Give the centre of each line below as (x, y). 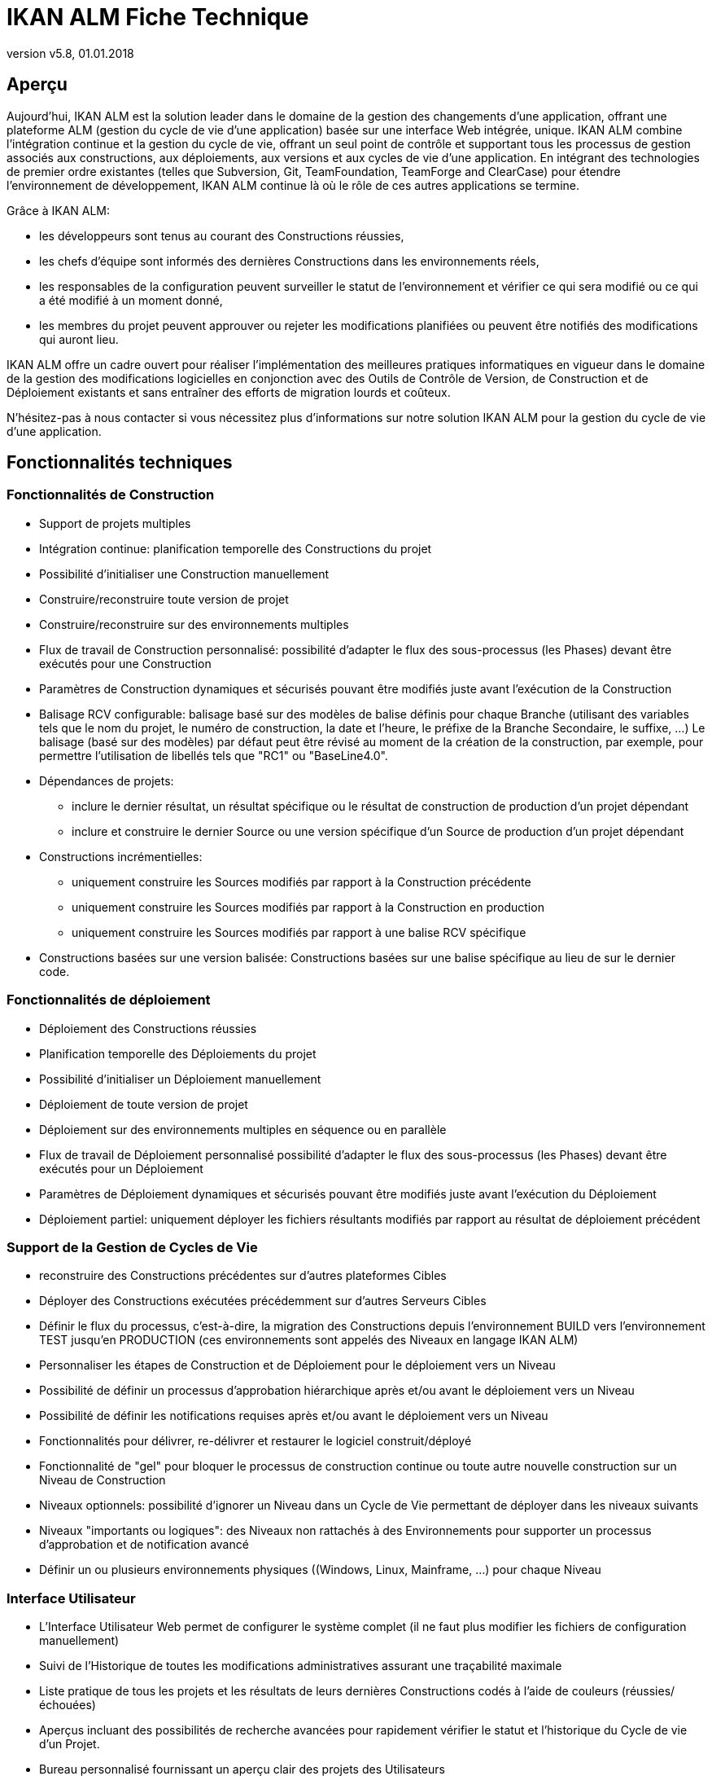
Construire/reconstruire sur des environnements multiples (194, 624)
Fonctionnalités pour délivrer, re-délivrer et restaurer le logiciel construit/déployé (256, 1441)
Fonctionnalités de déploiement (109, 1000)
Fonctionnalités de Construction (111, 495)
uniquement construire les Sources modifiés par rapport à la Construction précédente (301, 881)
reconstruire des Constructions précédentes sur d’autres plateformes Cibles (243, 1276)
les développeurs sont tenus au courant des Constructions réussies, (222, 235)
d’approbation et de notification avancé (144, 1545)
